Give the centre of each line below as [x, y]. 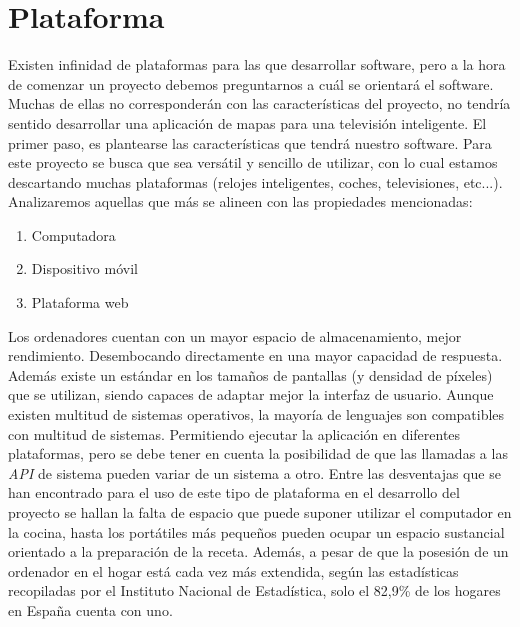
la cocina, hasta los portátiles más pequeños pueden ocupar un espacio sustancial [256, 531]
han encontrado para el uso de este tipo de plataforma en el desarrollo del [234, 492]
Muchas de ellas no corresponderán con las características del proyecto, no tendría [259, 103]
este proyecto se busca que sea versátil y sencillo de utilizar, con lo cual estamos [253, 162]
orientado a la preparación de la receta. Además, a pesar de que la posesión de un [258, 551]
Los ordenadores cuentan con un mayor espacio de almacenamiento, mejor [235, 335]
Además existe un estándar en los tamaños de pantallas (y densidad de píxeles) [250, 374]
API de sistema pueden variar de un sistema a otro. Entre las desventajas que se [254, 472]
